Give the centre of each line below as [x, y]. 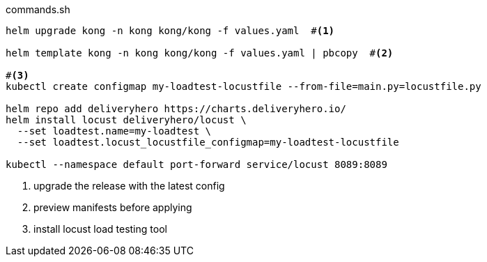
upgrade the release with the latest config [129, 186]
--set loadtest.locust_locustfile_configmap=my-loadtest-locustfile [208, 142]
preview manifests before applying [113, 207]
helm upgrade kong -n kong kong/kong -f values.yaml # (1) [170, 31]
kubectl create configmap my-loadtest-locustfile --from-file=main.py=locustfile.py [243, 86]
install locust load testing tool [100, 229]
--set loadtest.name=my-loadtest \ [114, 131]
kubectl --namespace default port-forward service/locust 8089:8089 [196, 164]
